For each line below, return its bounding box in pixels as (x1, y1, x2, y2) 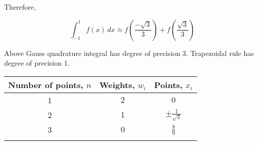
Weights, (99, 78, 135, 91)
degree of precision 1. (4, 57, 70, 68)
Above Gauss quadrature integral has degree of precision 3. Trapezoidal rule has (4, 47, 254, 58)
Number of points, (8, 78, 83, 91)
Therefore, (4, 2, 36, 12)
